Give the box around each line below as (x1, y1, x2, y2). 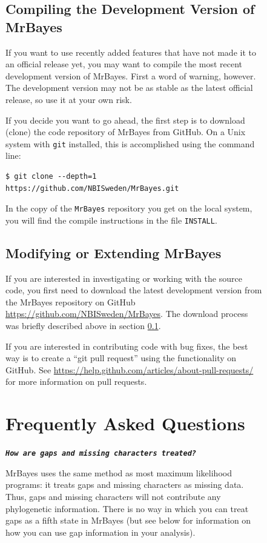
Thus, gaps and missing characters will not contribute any (5, 490, 221, 503)
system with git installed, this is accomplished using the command (5, 137, 255, 150)
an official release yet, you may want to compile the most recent (5, 58, 242, 70)
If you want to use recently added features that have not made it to (5, 45, 256, 58)
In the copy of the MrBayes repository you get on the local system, (5, 202, 252, 215)
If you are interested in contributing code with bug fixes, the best (5, 339, 248, 352)
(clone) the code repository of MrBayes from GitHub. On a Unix (5, 125, 246, 138)
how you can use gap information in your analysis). (5, 525, 196, 538)
